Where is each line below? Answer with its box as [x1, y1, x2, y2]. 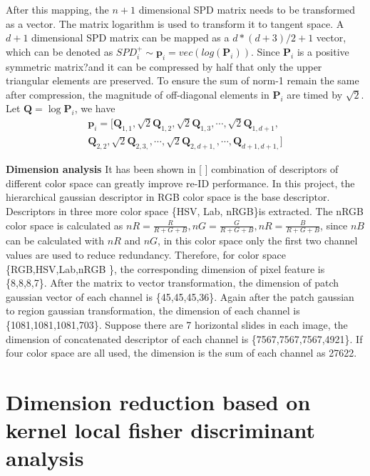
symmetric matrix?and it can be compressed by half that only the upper [6, 59, 322, 74]
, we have [74, 101, 115, 116]
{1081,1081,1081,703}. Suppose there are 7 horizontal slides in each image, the [6, 317, 348, 332]
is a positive [297, 44, 349, 59]
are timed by [287, 86, 343, 101]
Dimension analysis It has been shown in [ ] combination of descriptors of [6, 162, 339, 177]
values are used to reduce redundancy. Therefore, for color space [6, 247, 286, 262]
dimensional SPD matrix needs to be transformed [138, 2, 355, 16]
